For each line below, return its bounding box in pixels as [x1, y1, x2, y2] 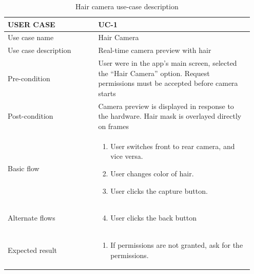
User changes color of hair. [110, 168, 194, 178]
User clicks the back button [110, 212, 197, 223]
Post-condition [8, 111, 53, 121]
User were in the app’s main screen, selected [98, 58, 237, 68]
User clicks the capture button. [110, 185, 208, 196]
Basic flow [8, 163, 40, 174]
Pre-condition [8, 72, 50, 83]
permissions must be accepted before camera [98, 78, 238, 88]
